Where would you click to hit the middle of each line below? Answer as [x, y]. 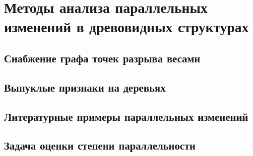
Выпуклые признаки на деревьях [85, 87]
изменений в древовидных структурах [126, 26]
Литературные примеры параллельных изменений [126, 116]
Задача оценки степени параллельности [100, 145]
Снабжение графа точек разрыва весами [102, 58]
